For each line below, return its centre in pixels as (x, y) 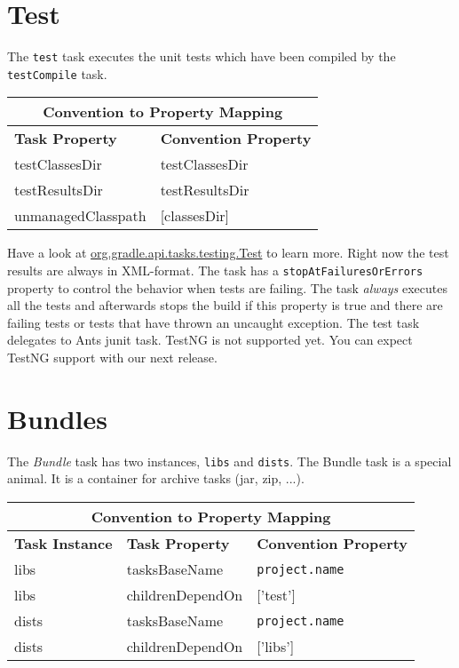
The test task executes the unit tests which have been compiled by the (202, 56)
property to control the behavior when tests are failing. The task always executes (227, 287)
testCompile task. (57, 73)
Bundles (57, 418)
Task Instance (63, 544)
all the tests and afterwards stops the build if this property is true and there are (225, 305)
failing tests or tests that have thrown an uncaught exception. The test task (214, 322)
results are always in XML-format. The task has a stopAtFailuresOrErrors (215, 270)
